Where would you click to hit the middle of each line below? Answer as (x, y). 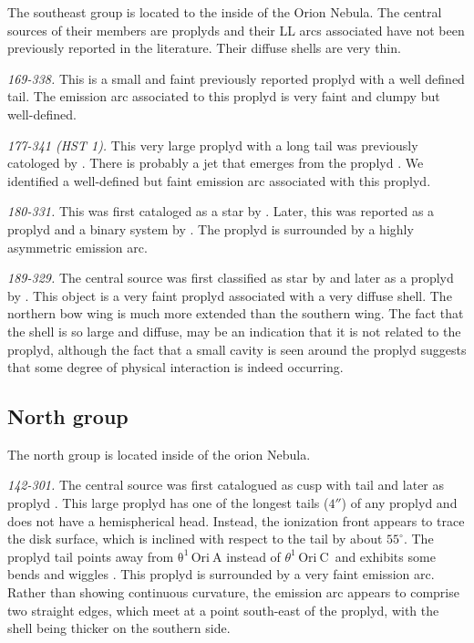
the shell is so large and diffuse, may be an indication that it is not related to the (234, 331)
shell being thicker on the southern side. (119, 628)
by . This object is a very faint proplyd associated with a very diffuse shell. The (230, 295)
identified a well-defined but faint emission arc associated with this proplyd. (219, 180)
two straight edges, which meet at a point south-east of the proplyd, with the (223, 610)
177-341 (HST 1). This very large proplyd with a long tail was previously (213, 145)
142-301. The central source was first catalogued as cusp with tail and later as (226, 485)
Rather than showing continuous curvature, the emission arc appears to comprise (233, 592)
